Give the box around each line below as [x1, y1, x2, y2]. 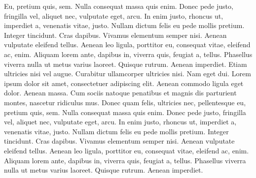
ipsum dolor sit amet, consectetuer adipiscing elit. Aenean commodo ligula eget [4, 78, 244, 88]
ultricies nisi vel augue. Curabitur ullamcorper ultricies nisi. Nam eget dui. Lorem [4, 68, 251, 79]
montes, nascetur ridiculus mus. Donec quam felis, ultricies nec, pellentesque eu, [4, 97, 246, 107]
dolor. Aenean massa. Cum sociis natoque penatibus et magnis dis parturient [4, 88, 237, 98]
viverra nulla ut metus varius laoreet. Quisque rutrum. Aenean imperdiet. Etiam [4, 59, 247, 69]
